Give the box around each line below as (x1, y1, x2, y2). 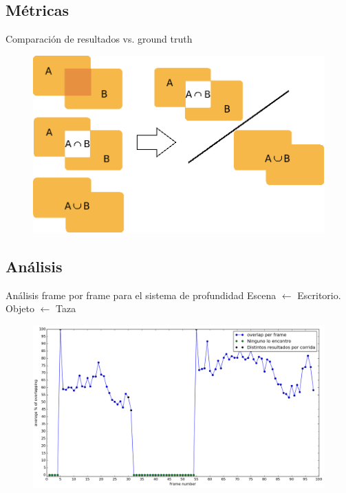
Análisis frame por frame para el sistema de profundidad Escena (6, 287, 277, 302)
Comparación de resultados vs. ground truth (6, 32, 193, 46)
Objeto (6, 301, 35, 316)
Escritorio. (297, 287, 341, 302)
